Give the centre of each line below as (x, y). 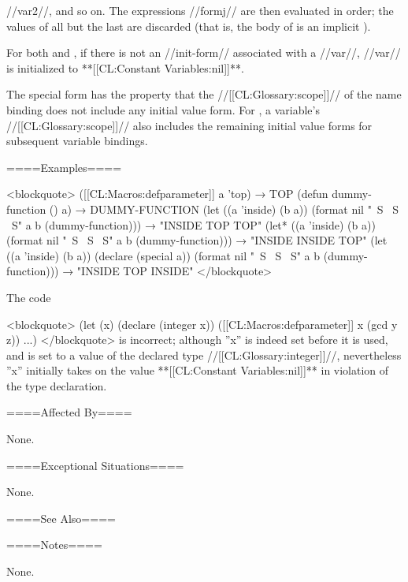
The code (29, 297)
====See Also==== (61, 518)
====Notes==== (54, 545)
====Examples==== (64, 167)
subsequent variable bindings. (77, 141)
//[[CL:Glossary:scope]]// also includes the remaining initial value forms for (189, 125)
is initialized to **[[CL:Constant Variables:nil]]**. (125, 67)
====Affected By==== (69, 412)
